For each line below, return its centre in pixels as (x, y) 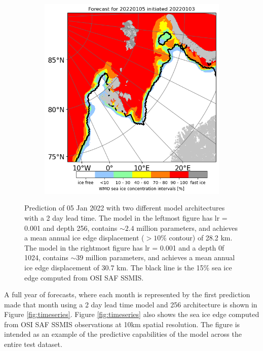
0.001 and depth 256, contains (71, 227)
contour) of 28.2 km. (201, 238)
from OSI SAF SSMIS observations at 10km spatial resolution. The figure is (122, 324)
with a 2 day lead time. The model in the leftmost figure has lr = (126, 217)
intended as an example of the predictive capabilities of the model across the (123, 334)
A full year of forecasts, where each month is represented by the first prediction (127, 294)
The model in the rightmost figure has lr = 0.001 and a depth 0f (124, 247)
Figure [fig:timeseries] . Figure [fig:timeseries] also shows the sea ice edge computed (132, 314)
